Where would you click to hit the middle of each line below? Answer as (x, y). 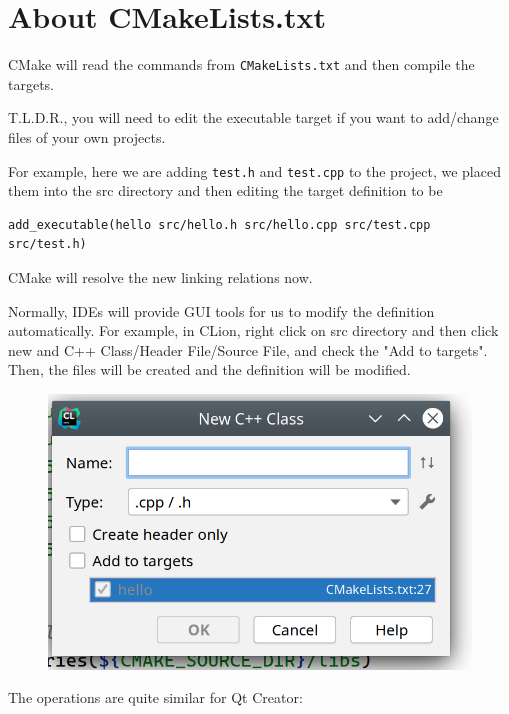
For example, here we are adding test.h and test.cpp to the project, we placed (254, 170)
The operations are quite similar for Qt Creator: (155, 697)
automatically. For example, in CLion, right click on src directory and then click (253, 330)
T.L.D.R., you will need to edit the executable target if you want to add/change (253, 117)
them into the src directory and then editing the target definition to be (225, 190)
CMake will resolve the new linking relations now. (160, 277)
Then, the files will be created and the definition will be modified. (209, 369)
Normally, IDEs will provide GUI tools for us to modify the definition (221, 310)
